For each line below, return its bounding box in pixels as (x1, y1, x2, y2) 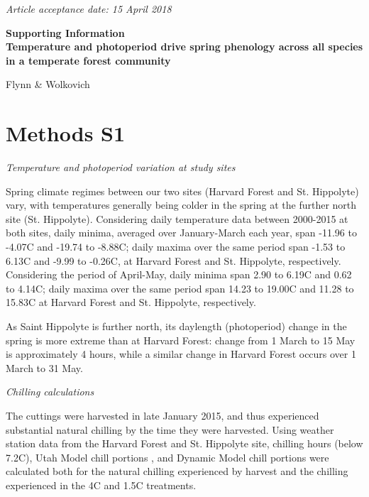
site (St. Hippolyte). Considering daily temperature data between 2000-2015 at (6, 211, 348, 226)
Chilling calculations (6, 384, 94, 399)
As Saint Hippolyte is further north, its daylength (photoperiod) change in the (6, 319, 347, 334)
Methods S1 (6, 119, 126, 148)
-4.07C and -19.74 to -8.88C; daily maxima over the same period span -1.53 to (6, 239, 346, 254)
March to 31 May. (6, 360, 83, 375)
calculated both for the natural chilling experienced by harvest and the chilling (6, 464, 348, 479)
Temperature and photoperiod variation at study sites (6, 160, 236, 175)
